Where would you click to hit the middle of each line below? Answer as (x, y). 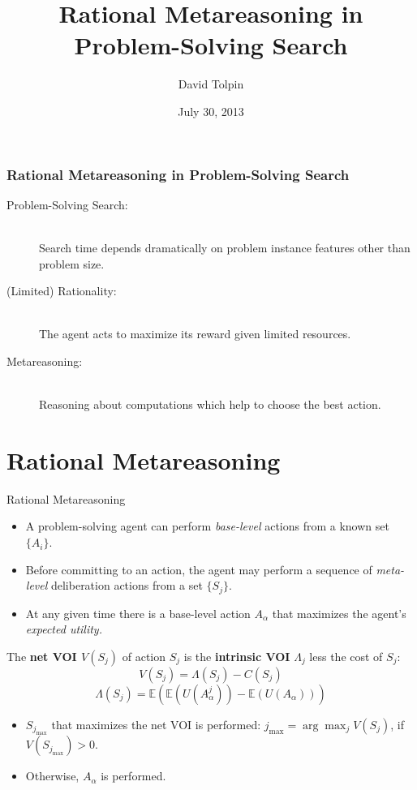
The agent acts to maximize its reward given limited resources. (195, 334)
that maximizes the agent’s (339, 613)
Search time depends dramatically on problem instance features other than (225, 247)
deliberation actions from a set (127, 585)
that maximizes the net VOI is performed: (156, 724)
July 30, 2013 (211, 111)
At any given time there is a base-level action (138, 613)
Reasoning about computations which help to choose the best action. (210, 404)
